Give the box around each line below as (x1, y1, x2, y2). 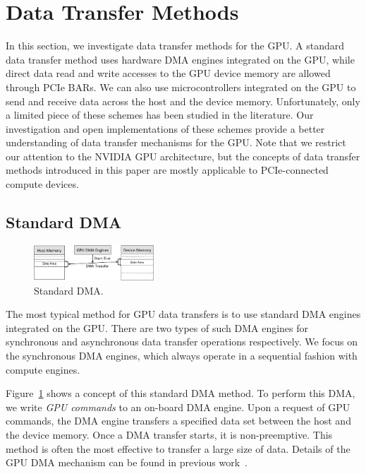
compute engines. (6, 362, 80, 377)
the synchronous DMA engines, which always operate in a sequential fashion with (6, 348, 358, 362)
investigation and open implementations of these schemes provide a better (6, 121, 325, 136)
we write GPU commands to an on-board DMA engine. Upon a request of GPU (6, 399, 350, 414)
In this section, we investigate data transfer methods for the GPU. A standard (6, 38, 345, 53)
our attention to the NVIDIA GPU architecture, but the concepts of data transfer (6, 148, 360, 163)
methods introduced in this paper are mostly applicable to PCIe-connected (6, 162, 329, 177)
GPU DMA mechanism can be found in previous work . (6, 455, 248, 470)
